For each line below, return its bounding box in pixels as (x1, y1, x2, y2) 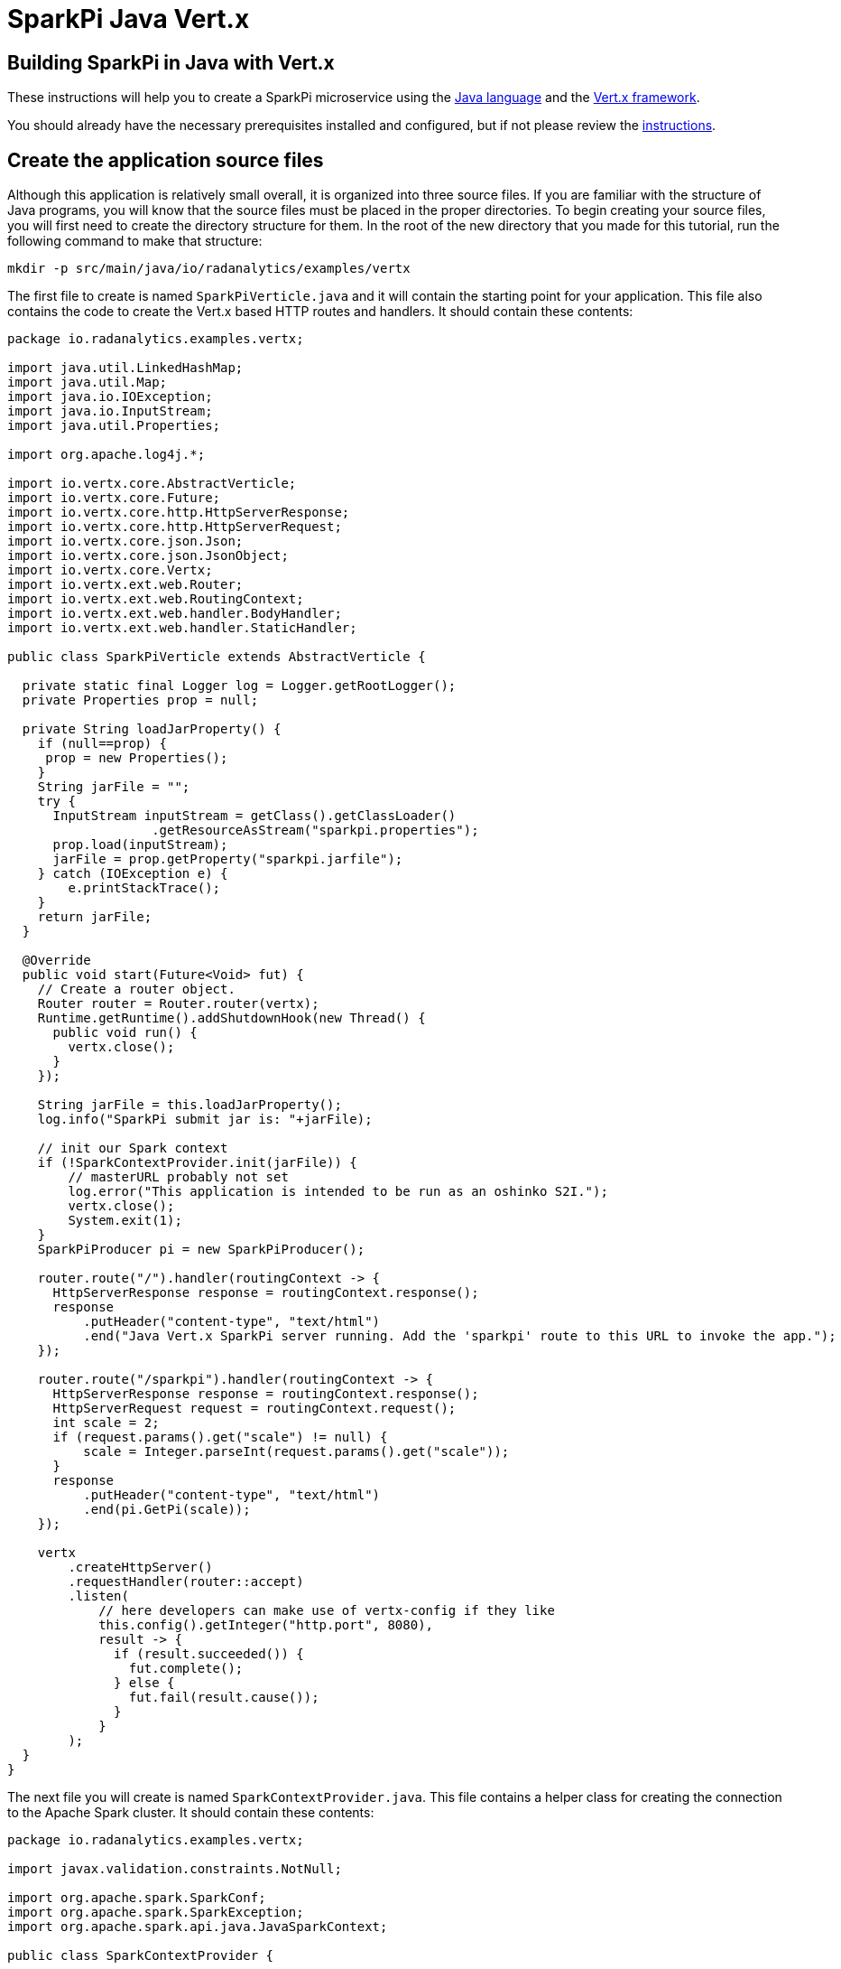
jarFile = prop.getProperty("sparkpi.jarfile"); (52, 852, 403, 867)
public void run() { (52, 1025, 198, 1040)
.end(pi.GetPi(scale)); (83, 1502, 251, 1517)
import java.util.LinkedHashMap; (7, 360, 244, 376)
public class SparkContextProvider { (7, 1948, 274, 1964)
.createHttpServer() (68, 1560, 213, 1575)
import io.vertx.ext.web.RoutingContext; (7, 592, 304, 607)
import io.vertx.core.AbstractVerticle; (7, 476, 297, 491)
